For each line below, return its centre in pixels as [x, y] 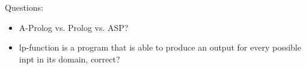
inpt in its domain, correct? [69, 59]
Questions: [24, 7]
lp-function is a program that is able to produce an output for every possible [160, 47]
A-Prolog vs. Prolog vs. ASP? [74, 27]
